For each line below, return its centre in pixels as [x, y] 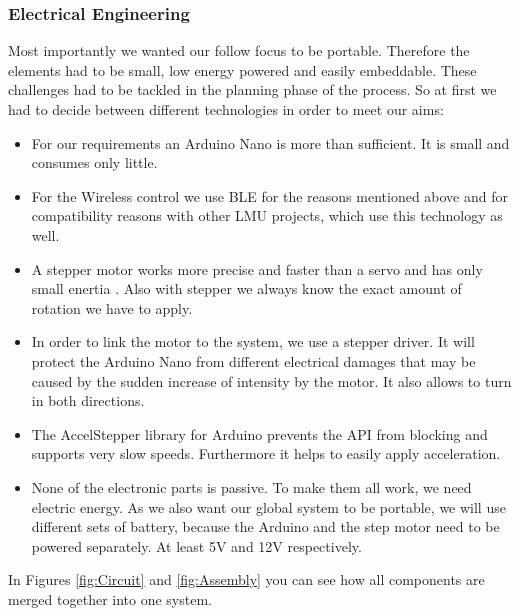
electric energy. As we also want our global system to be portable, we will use [268, 506]
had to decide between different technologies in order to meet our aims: [226, 109]
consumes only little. [94, 162]
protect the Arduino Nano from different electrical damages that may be [253, 360]
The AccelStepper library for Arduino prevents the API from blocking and [259, 433]
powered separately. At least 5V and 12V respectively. [196, 545]
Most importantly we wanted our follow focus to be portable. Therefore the [239, 50]
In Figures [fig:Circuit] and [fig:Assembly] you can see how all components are [246, 579]
